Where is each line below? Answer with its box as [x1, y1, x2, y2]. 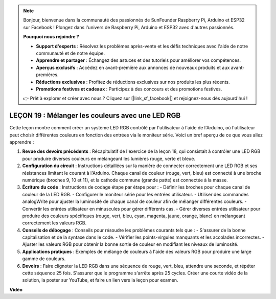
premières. [36, 72, 59, 78]
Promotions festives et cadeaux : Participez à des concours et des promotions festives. [36, 86, 222, 92]
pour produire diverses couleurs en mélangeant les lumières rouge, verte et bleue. [22, 155, 196, 162]
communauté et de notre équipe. [36, 50, 105, 56]
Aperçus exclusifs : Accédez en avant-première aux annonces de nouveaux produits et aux [36, 64, 230, 71]
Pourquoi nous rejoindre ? [23, 34, 79, 40]
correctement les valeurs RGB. [22, 220, 87, 226]
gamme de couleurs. [22, 256, 66, 262]
